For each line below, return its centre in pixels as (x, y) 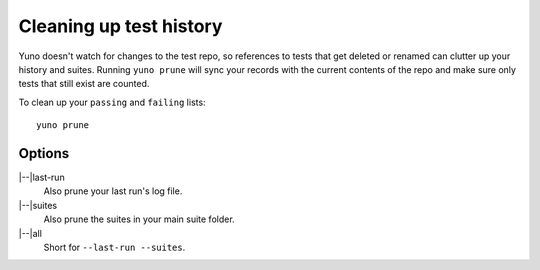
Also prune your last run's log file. (113, 191)
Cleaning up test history (120, 26)
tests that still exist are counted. (84, 84)
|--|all (30, 233)
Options (44, 153)
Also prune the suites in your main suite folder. (139, 219)
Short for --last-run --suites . (114, 247)
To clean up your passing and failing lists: (112, 102)
